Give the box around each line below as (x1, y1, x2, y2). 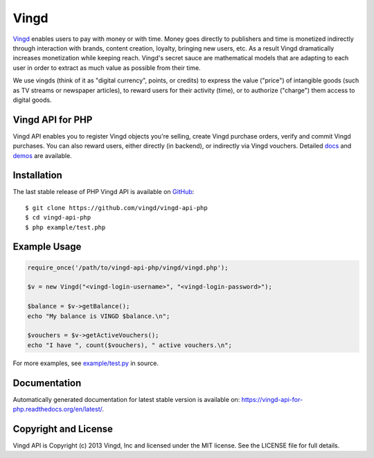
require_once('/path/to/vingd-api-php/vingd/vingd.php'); (27, 263, 229, 272)
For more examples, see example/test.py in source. (12, 359, 159, 367)
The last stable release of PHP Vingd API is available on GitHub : (12, 188, 195, 196)
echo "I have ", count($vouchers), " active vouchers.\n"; (27, 341, 232, 349)
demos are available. (12, 151, 72, 159)
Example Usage (12, 241, 82, 253)
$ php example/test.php (25, 223, 106, 231)
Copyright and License (12, 423, 114, 434)
